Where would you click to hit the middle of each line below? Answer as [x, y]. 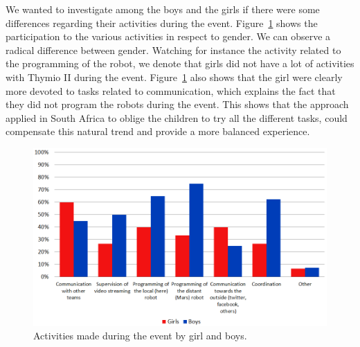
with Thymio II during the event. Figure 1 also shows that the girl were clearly [174, 77]
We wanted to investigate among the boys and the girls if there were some [163, 9]
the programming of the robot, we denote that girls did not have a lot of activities [180, 63]
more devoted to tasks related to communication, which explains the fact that [171, 90]
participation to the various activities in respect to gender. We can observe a [168, 36]
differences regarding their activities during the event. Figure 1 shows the [162, 23]
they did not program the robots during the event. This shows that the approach [177, 104]
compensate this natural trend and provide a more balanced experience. [158, 131]
